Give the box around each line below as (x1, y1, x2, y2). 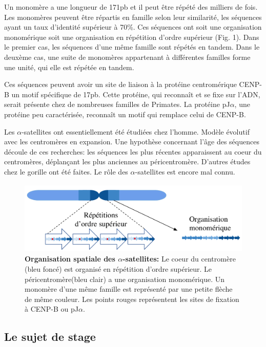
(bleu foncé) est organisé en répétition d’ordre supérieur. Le (25, 263, 212, 274)
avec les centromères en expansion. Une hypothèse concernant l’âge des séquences (4, 136, 259, 147)
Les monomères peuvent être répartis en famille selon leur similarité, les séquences (4, 11, 262, 22)
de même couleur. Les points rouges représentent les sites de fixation (25, 293, 239, 304)
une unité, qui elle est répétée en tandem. (4, 61, 134, 72)
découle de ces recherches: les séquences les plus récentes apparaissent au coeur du (4, 146, 262, 157)
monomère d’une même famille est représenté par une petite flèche (25, 284, 233, 294)
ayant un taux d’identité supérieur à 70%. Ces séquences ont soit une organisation (4, 21, 262, 32)
